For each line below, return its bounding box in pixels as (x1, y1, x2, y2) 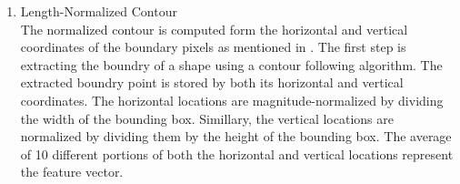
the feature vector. (20, 162, 124, 181)
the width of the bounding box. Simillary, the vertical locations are (20, 108, 394, 128)
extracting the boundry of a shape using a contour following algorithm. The (20, 55, 443, 74)
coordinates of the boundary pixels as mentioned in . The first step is (20, 37, 406, 56)
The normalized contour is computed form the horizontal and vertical (20, 19, 408, 38)
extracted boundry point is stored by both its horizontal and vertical (20, 73, 404, 92)
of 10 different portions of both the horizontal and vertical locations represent (20, 144, 454, 163)
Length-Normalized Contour (20, 2, 177, 20)
